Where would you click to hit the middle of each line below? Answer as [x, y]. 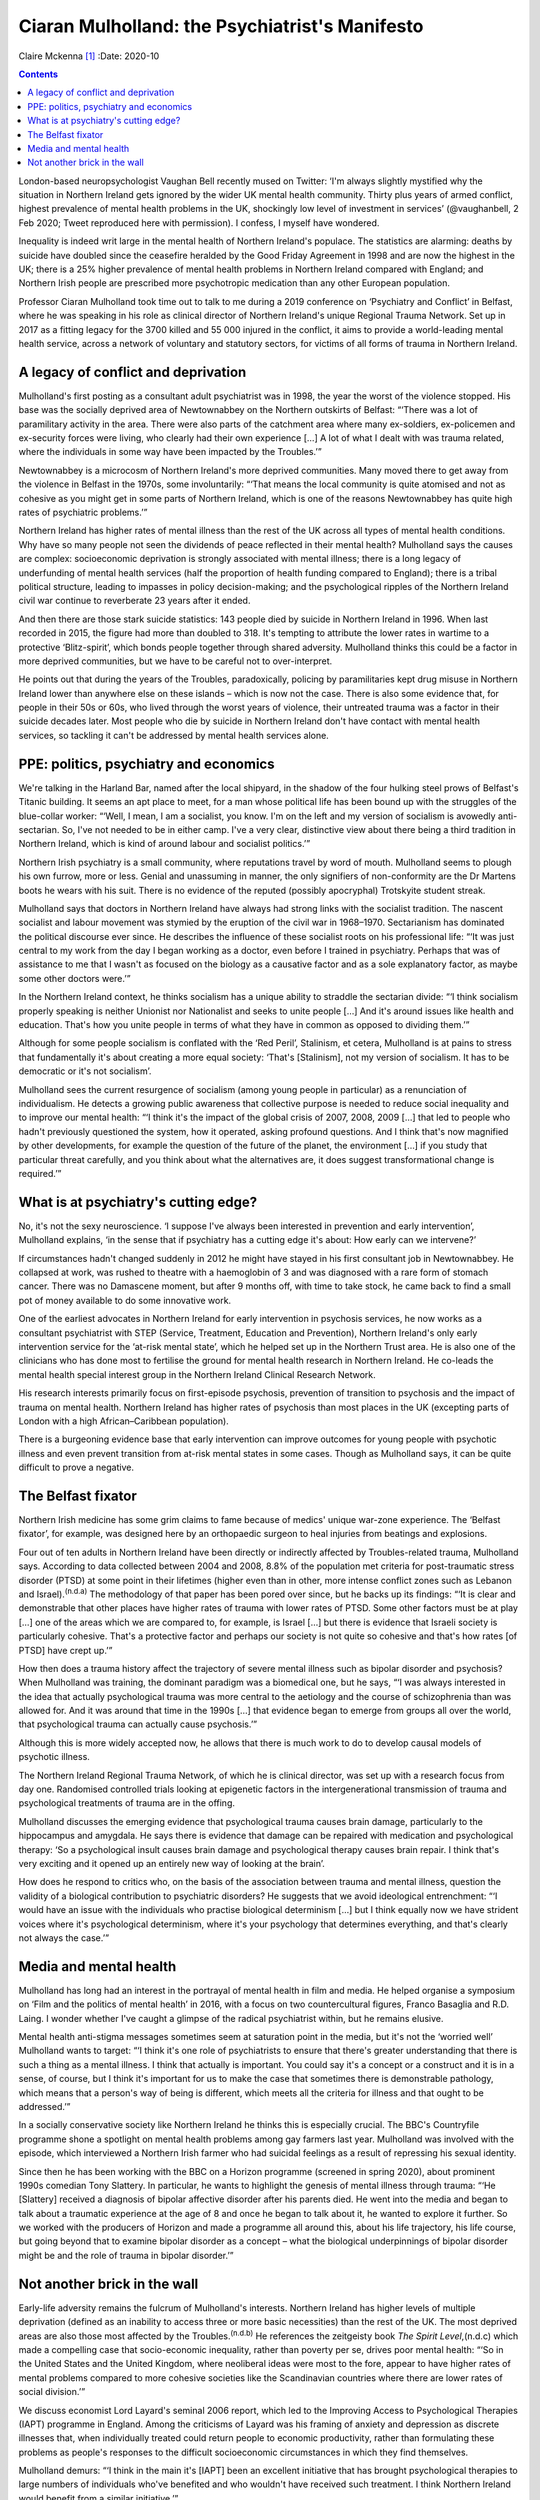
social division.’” [52, 2392]
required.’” [40, 1173]
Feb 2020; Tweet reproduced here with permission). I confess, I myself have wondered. [199, 222]
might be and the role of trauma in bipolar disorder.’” [126, 2255]
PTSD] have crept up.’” [65, 1650]
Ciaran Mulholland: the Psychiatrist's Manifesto [221, 26]
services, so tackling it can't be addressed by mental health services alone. [173, 735]
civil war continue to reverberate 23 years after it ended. [134, 601]
